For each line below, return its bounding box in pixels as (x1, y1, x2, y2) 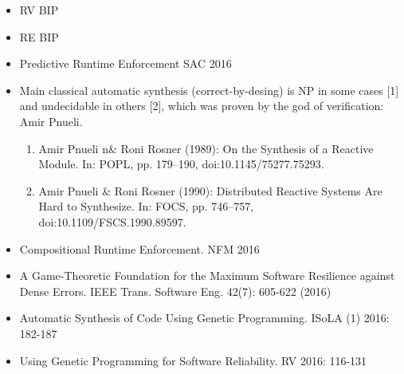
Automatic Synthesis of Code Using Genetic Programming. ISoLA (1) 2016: (19, 309, 390, 326)
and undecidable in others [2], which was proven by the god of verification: (19, 97, 384, 114)
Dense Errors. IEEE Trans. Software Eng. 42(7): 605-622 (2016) (19, 282, 331, 299)
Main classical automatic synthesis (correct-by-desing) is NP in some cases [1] (19, 81, 399, 98)
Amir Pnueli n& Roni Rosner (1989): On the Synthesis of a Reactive (38, 140, 374, 156)
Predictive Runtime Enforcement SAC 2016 (19, 55, 232, 72)
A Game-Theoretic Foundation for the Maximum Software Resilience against (19, 267, 395, 284)
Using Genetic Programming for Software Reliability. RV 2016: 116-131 (19, 352, 367, 368)
